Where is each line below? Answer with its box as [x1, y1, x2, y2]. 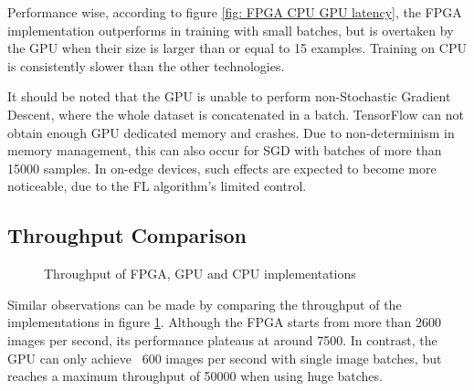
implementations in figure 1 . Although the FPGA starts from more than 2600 [7, 312, 441, 332]
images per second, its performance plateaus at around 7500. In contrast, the [7, 330, 437, 349]
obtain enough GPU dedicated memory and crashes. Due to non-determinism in [7, 122, 455, 142]
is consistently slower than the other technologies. [7, 56, 285, 75]
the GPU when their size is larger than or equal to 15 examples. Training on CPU [7, 38, 467, 58]
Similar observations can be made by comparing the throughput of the [7, 294, 402, 313]
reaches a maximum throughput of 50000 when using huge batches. [7, 366, 383, 386]
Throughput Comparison [7, 221, 247, 249]
